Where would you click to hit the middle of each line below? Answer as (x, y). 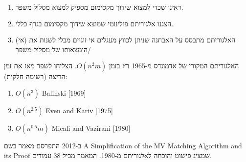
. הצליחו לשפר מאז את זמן (40, 66)
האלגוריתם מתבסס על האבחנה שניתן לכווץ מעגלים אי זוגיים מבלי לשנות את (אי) (125, 40)
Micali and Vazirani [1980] (91, 128)
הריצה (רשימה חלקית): (36, 76)
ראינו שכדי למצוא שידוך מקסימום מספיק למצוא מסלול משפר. (99, 7)
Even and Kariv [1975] (79, 110)
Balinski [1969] (64, 92)
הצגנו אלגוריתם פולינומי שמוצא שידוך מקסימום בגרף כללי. (94, 23)
